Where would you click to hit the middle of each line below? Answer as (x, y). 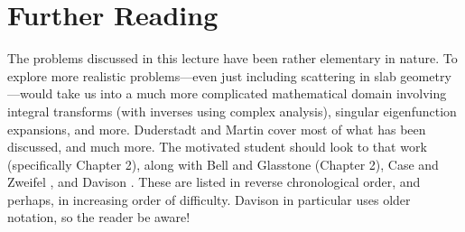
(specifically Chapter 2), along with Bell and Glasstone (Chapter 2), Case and (223, 164)
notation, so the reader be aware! (99, 217)
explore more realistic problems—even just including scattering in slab (202, 75)
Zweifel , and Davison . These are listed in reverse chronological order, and (214, 182)
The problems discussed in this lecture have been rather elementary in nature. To (232, 58)
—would (30, 93)
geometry (426, 75)
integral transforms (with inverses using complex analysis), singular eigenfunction (232, 111)
